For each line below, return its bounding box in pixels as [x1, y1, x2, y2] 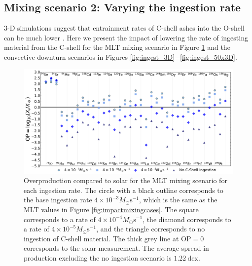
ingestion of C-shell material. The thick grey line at [24, 233, 179, 243]
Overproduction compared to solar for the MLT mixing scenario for [24, 175, 227, 186]
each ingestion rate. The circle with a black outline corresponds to [24, 185, 223, 195]
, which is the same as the [139, 194, 217, 205]
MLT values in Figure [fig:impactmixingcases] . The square [24, 204, 199, 214]
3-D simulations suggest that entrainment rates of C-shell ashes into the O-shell [4, 23, 245, 33]
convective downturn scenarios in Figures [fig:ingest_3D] [4, 51, 175, 62]
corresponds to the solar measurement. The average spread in [24, 243, 209, 253]
